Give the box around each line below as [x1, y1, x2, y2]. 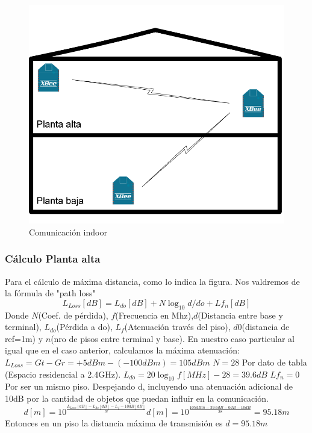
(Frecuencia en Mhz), [115, 308, 194, 321]
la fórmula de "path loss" [5, 287, 96, 299]
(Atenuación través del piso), [124, 320, 231, 333]
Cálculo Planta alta [5, 251, 101, 266]
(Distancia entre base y [198, 308, 283, 321]
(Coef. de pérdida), [38, 308, 108, 321]
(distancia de [242, 320, 290, 333]
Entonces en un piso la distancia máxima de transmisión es [5, 417, 223, 429]
